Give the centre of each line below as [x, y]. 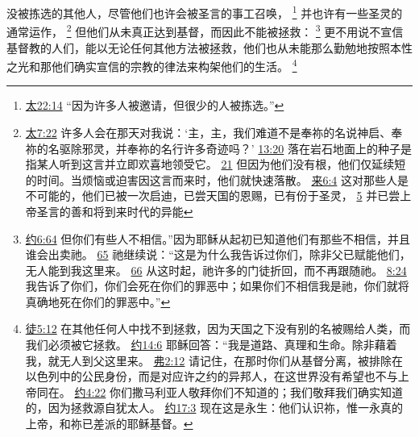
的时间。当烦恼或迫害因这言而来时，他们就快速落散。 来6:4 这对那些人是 [217, 179]
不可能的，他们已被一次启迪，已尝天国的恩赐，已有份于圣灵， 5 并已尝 [213, 196]
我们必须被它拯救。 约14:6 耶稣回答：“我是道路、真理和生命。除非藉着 [211, 345]
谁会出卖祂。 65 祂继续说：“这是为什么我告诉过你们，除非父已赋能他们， [218, 254]
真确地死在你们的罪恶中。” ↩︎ [98, 301]
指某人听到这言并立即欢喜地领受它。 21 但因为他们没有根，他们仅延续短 [216, 164]
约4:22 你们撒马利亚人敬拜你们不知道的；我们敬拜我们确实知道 [239, 391]
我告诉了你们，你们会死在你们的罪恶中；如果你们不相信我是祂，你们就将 [217, 286]
